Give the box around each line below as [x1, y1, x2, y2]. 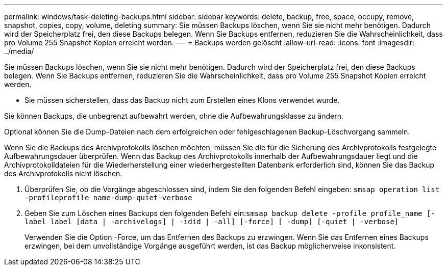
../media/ [4, 47, 34, 56]
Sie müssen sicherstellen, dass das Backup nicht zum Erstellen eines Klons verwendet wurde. [24, 96, 340, 104]
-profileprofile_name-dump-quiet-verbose [24, 194, 192, 202]
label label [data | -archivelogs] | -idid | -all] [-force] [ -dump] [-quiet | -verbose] [24, 218, 399, 226]
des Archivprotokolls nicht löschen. [4, 169, 122, 178]
